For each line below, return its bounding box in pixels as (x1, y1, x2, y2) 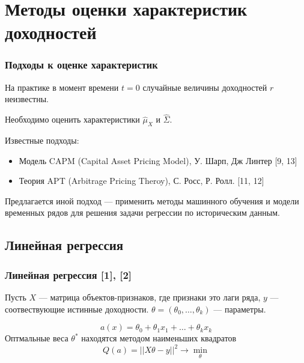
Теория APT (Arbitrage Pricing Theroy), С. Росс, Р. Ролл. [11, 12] (19, 174, 264, 187)
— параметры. (213, 302, 266, 315)
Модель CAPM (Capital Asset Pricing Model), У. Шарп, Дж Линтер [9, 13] (19, 154, 297, 166)
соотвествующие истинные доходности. (5, 302, 149, 315)
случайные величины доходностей (142, 81, 267, 93)
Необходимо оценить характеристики (5, 113, 140, 126)
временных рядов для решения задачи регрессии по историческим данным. (5, 206, 280, 219)
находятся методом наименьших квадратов (81, 332, 237, 344)
